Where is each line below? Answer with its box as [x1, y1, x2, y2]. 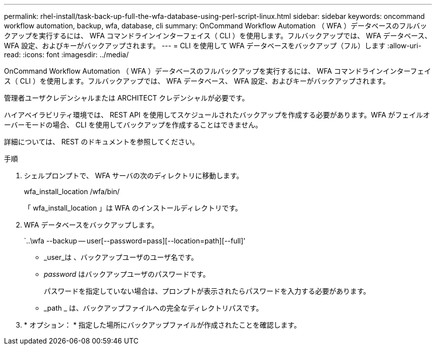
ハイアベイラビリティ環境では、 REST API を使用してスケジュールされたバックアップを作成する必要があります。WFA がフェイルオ [4, 111, 430, 119]
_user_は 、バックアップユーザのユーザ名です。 [44, 253, 198, 261]
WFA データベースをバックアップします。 [24, 221, 159, 229]
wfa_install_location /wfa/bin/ [24, 187, 120, 196]
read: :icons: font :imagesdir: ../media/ [4, 50, 129, 59]
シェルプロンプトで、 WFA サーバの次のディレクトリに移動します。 [24, 171, 243, 180]
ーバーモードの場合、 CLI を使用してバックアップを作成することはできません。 [4, 120, 262, 129]
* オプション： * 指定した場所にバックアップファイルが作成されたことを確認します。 [24, 321, 301, 329]
